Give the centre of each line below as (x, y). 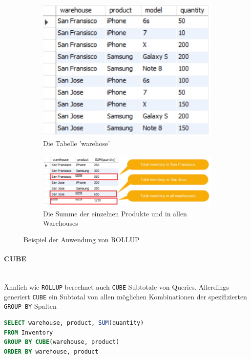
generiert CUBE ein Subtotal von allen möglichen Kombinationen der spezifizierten (125, 296)
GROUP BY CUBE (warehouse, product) (62, 342)
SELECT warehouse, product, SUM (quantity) (74, 323)
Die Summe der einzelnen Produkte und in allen (115, 213)
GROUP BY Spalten (30, 306)
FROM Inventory (29, 332)
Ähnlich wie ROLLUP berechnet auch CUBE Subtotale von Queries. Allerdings (116, 287)
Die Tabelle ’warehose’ (77, 143)
